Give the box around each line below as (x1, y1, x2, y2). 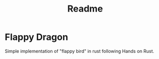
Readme (67, 3, 103, 15)
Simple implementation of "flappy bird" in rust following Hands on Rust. (5, 48, 154, 54)
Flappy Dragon (5, 31, 68, 43)
